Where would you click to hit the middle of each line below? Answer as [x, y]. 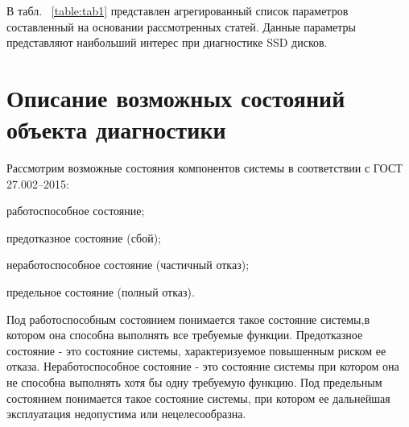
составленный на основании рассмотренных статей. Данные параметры [181, 26]
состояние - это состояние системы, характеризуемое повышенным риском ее [196, 350]
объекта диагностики [116, 129]
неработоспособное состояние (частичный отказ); [128, 265]
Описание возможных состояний [176, 97]
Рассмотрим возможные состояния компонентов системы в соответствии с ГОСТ [204, 168]
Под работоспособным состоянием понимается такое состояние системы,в [188, 319]
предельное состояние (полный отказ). [101, 292]
